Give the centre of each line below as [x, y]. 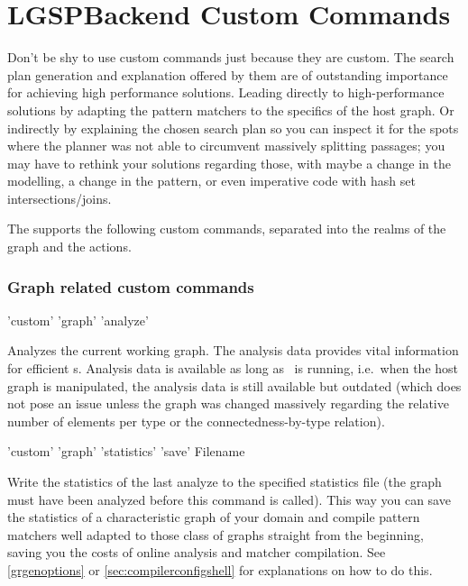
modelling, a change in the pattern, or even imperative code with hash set [211, 181]
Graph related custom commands [131, 286]
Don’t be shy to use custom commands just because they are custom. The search [231, 57]
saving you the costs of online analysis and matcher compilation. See [197, 552]
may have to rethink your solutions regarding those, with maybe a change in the [229, 163]
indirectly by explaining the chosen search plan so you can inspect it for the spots [233, 128]
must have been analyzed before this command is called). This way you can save [229, 499]
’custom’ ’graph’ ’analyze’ [78, 320]
